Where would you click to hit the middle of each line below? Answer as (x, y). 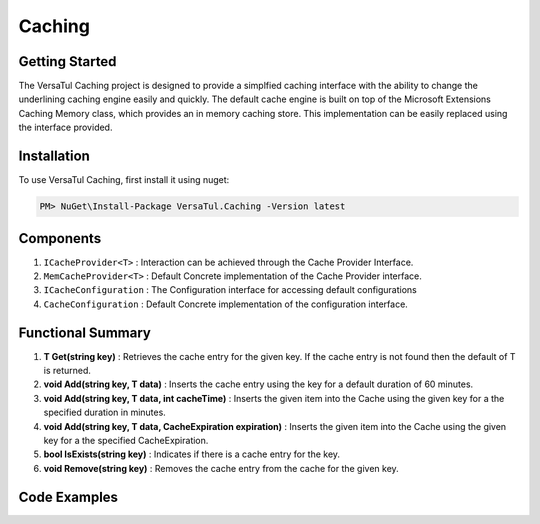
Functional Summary (85, 332)
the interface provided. (65, 127)
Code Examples (68, 496)
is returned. (67, 371)
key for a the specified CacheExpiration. (126, 441)
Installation (54, 156)
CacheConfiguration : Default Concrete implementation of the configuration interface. (226, 304)
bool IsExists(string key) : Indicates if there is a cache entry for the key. (191, 454)
